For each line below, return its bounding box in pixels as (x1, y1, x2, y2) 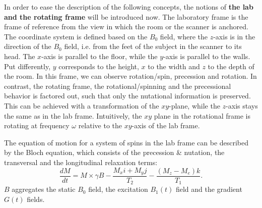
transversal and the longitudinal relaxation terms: (4, 157, 158, 167)
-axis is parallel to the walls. (163, 50, 250, 61)
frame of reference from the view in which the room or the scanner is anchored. (4, 21, 248, 32)
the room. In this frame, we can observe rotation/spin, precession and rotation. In (4, 71, 257, 81)
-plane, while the (169, 100, 220, 111)
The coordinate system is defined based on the (4, 31, 148, 41)
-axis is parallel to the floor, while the (41, 50, 158, 61)
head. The (4, 50, 35, 61)
